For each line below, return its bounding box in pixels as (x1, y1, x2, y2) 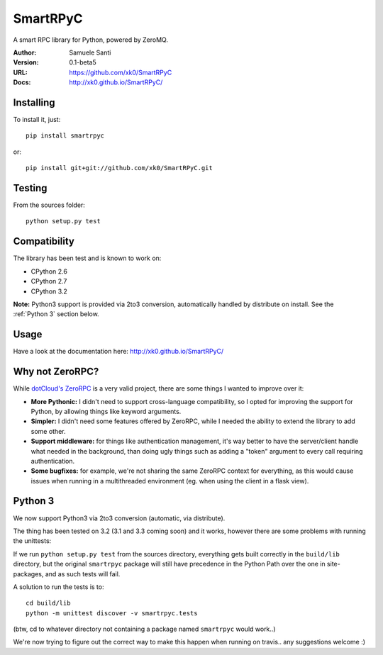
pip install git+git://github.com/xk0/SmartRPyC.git (26, 164, 213, 172)
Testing (13, 182, 48, 194)
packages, (13, 569, 44, 578)
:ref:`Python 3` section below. (13, 310, 99, 318)
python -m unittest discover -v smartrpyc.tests (26, 609, 198, 617)
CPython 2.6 (30, 267, 67, 276)
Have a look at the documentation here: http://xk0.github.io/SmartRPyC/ (13, 347, 224, 356)
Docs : (13, 78, 31, 86)
